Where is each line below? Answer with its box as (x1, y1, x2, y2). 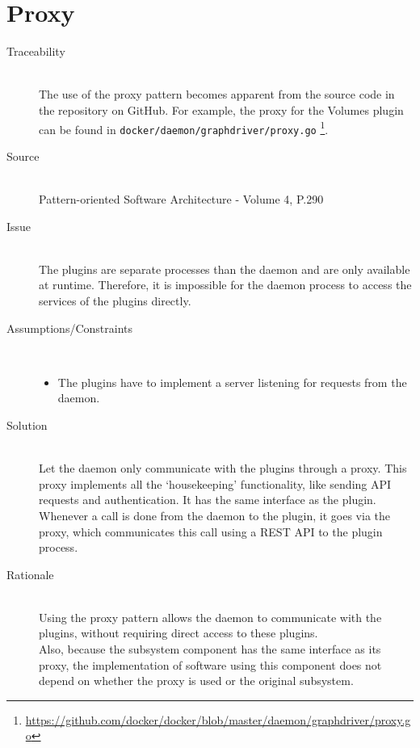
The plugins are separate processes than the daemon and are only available (39, 260, 410, 277)
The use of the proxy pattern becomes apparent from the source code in (39, 86, 395, 103)
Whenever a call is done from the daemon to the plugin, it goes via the (39, 506, 390, 523)
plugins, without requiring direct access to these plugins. (39, 624, 318, 641)
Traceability (6, 43, 65, 60)
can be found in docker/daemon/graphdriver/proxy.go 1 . (39, 118, 329, 137)
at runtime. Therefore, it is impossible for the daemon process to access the (39, 276, 412, 293)
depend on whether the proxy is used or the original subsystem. (39, 672, 354, 689)
